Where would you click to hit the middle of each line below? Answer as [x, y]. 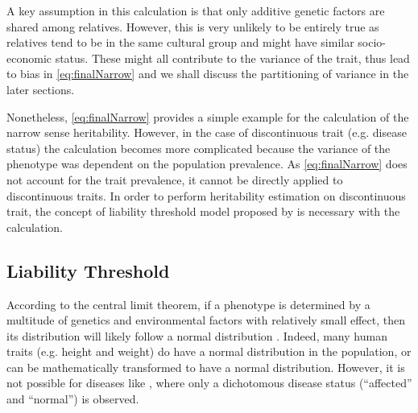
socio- [372, 42]
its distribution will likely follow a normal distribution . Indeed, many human [197, 335]
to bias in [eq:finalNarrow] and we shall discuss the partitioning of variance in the [208, 74]
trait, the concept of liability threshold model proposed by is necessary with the [203, 211]
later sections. [41, 89]
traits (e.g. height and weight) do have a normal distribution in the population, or [209, 351]
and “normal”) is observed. [73, 399]
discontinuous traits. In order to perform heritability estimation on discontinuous [206, 195]
